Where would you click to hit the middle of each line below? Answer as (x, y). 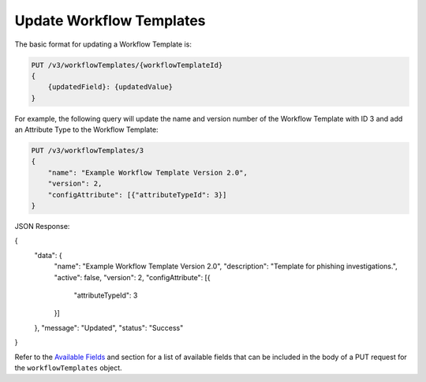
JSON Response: (42, 226)
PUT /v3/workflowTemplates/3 (88, 151)
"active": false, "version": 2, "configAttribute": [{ (132, 277)
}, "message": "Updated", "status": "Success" (109, 328)
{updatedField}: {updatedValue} (110, 87)
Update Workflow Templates (110, 21)
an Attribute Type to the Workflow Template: (86, 129)
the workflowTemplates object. (68, 368)
